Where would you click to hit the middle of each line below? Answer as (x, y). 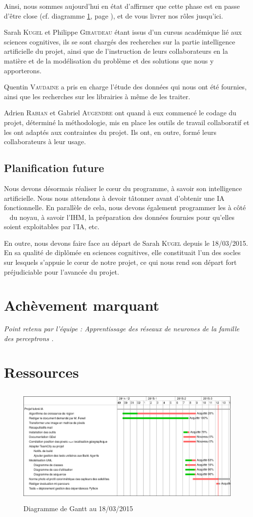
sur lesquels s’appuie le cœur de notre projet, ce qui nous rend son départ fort (120, 262)
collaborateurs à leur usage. (45, 141)
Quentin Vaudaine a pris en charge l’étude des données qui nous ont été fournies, (125, 87)
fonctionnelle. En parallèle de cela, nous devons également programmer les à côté (125, 207)
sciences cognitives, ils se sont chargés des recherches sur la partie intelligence (120, 41)
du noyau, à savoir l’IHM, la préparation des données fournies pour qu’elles (122, 217)
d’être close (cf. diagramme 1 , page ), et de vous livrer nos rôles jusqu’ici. (114, 15)
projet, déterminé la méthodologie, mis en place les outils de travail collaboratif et (127, 122)
